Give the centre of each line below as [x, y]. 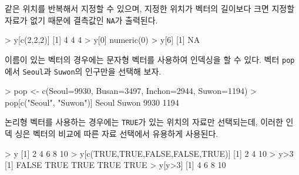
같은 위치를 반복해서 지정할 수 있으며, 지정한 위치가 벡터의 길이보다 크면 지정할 [150, 8]
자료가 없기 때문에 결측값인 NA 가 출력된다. [81, 20]
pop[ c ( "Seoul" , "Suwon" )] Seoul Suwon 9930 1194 [92, 102]
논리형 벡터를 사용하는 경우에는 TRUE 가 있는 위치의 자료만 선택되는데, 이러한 [144, 122]
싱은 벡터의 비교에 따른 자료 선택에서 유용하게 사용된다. [117, 133]
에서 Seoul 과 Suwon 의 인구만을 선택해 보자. [83, 71]
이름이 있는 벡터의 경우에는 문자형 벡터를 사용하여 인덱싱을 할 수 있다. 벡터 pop [150, 59]
